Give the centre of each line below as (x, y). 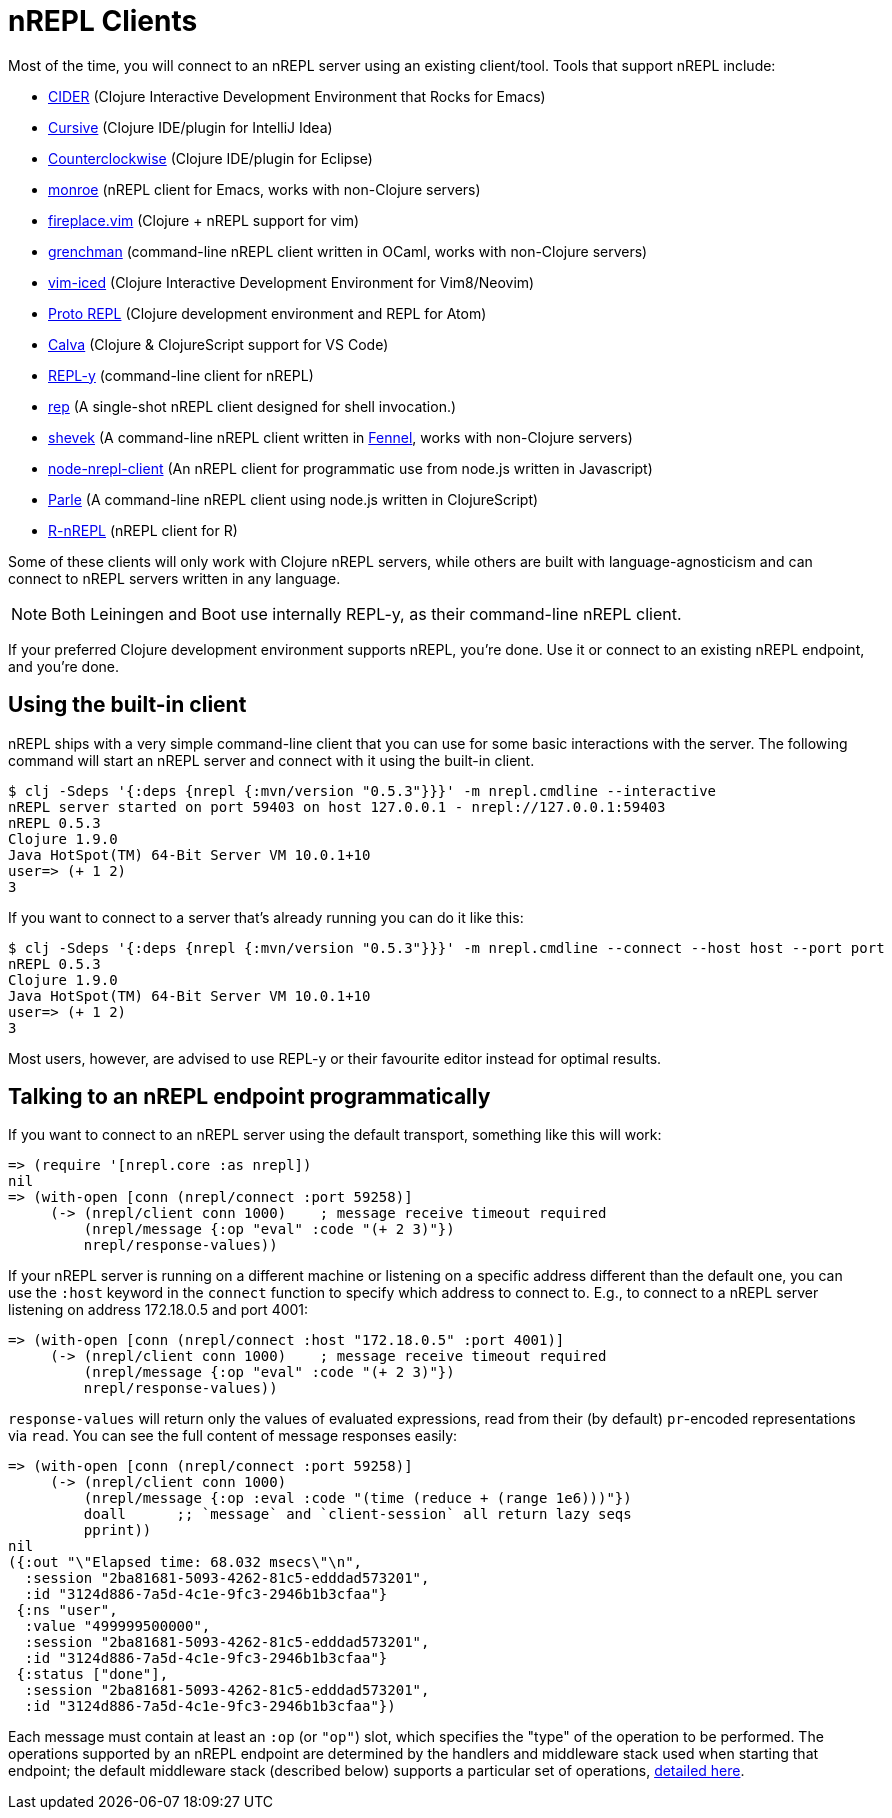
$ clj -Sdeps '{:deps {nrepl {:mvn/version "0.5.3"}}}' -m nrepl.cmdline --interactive (362, 790)
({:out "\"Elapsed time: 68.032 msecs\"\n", (185, 1562)
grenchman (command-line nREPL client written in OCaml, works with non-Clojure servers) (348, 251)
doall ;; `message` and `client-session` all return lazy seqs (357, 1514)
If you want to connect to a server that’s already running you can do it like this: (266, 917)
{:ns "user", (67, 1610)
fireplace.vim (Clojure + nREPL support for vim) (204, 220)
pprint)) (117, 1530)
